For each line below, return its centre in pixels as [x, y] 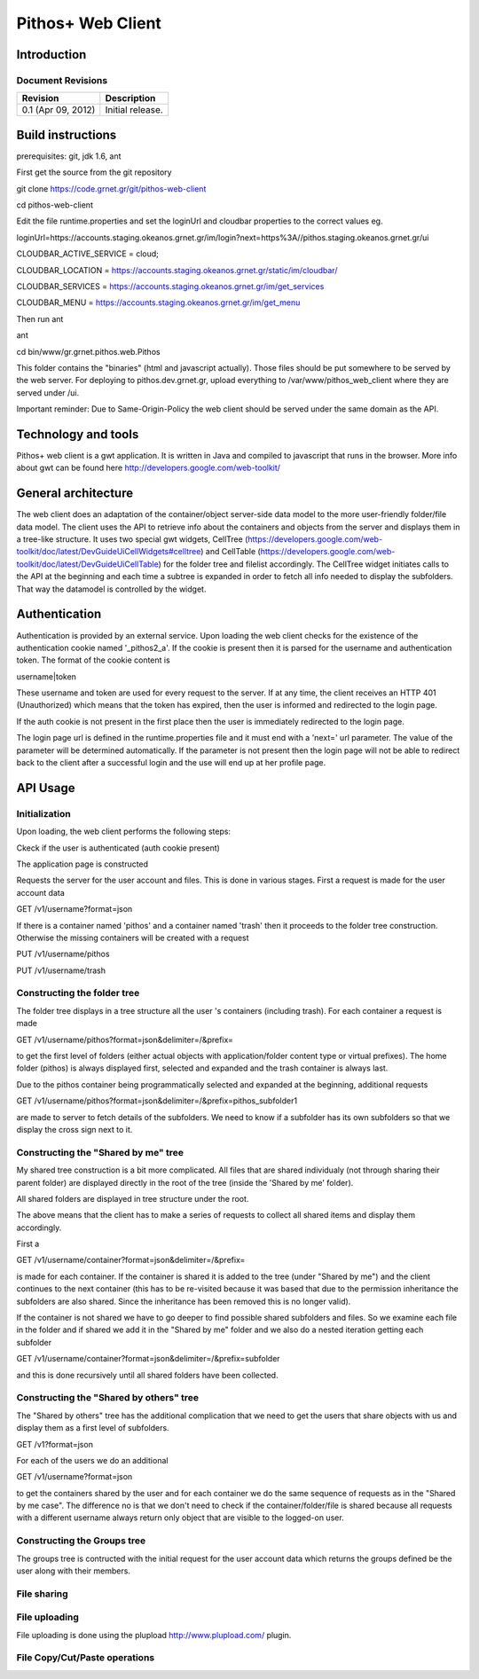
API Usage [46, 788]
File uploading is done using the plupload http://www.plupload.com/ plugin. [154, 1635]
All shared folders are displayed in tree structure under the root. [133, 1198]
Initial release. [134, 110]
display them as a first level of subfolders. [93, 1428]
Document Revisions [62, 80]
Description [130, 98]
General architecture [75, 494]
